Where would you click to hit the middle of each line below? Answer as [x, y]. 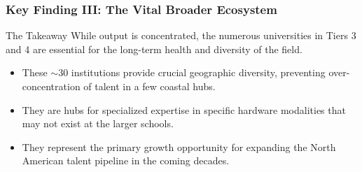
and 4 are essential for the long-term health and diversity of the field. [154, 49]
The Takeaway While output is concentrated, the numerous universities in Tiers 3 [181, 35]
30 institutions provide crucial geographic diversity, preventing [192, 72]
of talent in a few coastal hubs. [149, 86]
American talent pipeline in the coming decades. [126, 160]
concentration [51, 86]
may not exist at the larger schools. [98, 123]
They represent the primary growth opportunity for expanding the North [179, 146]
